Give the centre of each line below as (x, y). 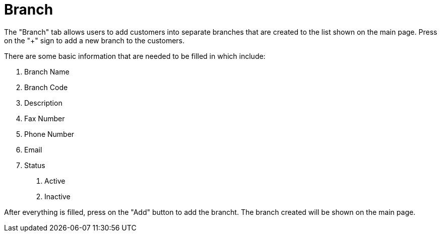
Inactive (57, 196)
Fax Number (45, 118)
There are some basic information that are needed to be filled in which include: (135, 56)
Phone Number (49, 134)
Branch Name (47, 71)
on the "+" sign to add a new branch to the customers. (94, 40)
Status (35, 165)
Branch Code (46, 87)
